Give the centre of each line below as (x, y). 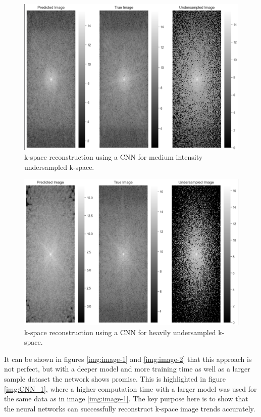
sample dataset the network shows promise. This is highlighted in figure (115, 378)
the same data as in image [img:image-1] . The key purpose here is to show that (126, 399)
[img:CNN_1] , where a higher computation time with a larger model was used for (130, 388)
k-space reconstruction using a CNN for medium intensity (114, 157)
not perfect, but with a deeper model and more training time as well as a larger (127, 369)
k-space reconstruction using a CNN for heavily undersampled (120, 332)
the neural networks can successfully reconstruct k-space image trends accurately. (130, 408)
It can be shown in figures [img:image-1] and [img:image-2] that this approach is (128, 359)
